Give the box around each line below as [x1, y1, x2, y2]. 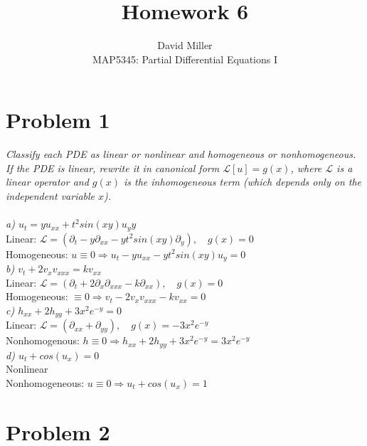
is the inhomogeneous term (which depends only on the [124, 174, 362, 189]
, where [290, 160, 322, 175]
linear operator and [6, 174, 89, 189]
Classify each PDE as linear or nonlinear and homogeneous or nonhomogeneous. [6, 147, 356, 161]
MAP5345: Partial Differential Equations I [92, 51, 277, 66]
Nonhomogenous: [6, 333, 80, 348]
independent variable [6, 189, 95, 203]
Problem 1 [6, 105, 110, 134]
